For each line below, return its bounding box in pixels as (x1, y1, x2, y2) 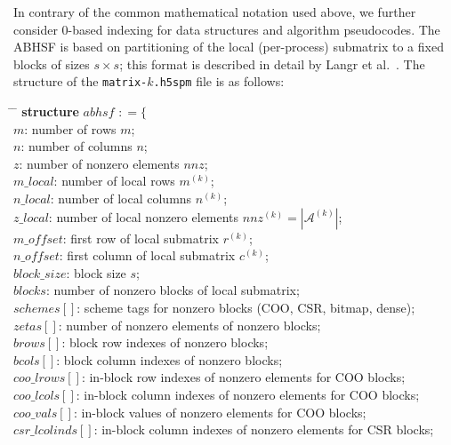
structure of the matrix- (13, 72, 148, 91)
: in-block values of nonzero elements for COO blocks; (73, 402, 366, 421)
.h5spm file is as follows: (153, 72, 285, 91)
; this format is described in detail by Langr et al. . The (119, 54, 425, 73)
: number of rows (24, 119, 117, 138)
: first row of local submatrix (62, 228, 219, 247)
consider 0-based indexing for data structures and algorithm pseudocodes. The (13, 20, 440, 38)
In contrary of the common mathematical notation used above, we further (13, 3, 416, 20)
